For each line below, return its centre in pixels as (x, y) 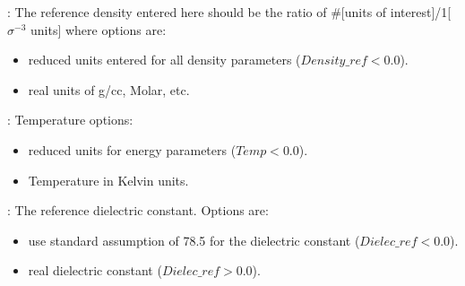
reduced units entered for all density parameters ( (164, 60)
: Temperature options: (70, 120)
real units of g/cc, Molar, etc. (109, 89)
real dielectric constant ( (95, 270)
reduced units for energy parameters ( (132, 149)
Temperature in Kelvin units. (108, 180)
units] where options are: (98, 29)
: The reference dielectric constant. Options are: (138, 210)
